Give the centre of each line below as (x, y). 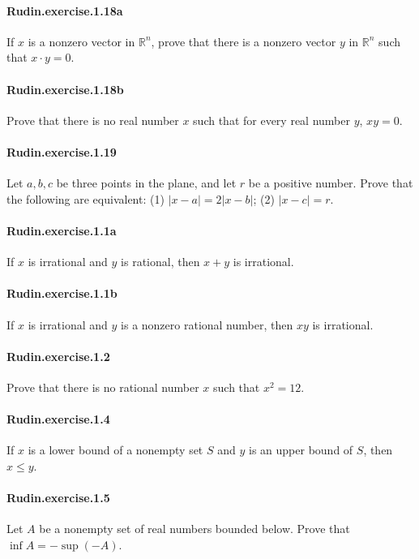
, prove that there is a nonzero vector (244, 41)
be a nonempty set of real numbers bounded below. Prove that (195, 529)
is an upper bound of (301, 450)
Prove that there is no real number (93, 120)
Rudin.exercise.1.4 (58, 419)
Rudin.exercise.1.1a (62, 230)
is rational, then (160, 262)
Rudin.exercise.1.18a (65, 10)
